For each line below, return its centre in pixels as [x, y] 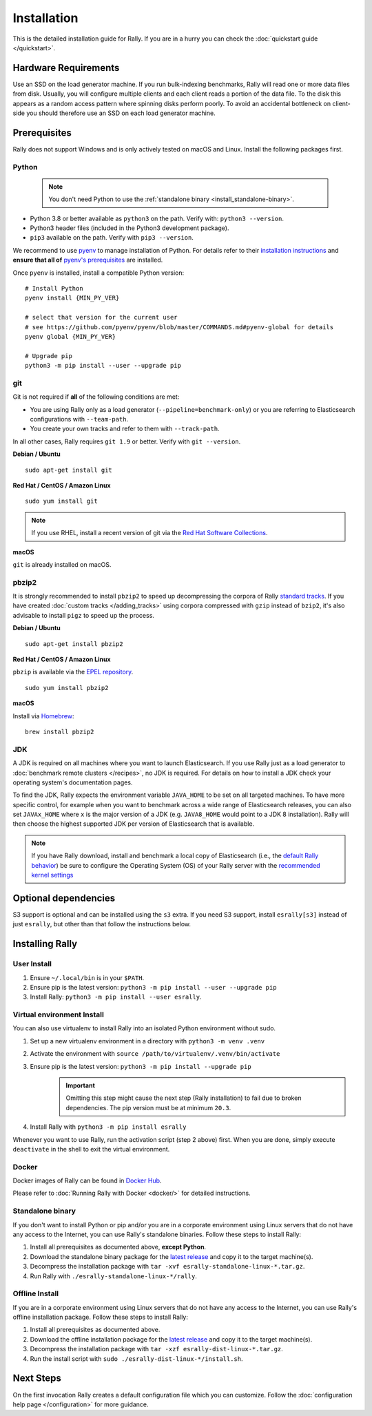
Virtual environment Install [59, 1014]
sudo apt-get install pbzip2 [74, 644]
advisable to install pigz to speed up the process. [84, 615]
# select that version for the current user [102, 317]
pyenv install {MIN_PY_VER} [72, 298]
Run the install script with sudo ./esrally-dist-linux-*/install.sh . [137, 1358]
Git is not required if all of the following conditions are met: [96, 397]
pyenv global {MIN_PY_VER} [71, 336]
